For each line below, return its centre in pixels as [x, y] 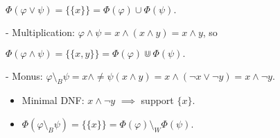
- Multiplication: [40, 32]
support [157, 100]
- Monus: [24, 75]
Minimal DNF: [53, 100]
